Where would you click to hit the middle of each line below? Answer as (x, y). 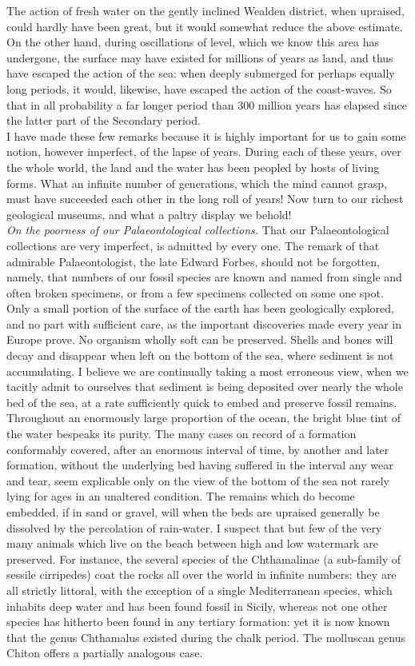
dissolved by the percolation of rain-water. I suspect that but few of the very (194, 527)
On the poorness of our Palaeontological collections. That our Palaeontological (198, 230)
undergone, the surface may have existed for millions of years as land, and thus (200, 57)
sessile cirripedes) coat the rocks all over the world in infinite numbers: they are (202, 574)
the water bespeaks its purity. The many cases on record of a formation (182, 434)
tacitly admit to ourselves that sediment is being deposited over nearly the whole (205, 387)
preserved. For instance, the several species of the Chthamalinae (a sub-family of (204, 558)
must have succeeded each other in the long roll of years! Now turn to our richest (205, 199)
